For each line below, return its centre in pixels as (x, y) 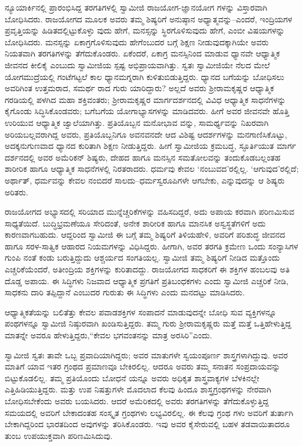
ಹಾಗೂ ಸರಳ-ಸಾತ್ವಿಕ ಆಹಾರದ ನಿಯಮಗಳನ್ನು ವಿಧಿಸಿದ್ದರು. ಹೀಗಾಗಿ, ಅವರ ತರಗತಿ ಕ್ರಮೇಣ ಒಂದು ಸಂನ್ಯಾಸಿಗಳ (151, 246)
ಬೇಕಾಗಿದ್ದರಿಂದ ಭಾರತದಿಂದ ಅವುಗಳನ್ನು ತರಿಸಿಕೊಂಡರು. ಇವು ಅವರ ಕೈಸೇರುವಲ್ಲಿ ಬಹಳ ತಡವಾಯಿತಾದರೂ (147, 424)
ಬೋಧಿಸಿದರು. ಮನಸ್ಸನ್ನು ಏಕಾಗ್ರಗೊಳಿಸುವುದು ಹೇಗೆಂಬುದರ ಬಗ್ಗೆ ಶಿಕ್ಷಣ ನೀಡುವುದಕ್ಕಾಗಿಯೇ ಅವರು (137, 41)
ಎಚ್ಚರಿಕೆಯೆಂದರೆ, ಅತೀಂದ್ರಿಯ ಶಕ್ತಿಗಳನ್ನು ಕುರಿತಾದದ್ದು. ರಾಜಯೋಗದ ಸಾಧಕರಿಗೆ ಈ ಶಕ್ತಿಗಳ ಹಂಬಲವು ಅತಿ (147, 269)
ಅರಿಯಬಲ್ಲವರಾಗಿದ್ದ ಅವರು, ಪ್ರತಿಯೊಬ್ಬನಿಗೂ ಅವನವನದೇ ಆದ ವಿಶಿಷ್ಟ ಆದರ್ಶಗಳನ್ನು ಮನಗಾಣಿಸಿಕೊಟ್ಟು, (146, 134)
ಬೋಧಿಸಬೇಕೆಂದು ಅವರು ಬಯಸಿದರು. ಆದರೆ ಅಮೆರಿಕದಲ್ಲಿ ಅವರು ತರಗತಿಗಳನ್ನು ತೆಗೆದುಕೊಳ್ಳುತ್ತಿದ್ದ (137, 401)
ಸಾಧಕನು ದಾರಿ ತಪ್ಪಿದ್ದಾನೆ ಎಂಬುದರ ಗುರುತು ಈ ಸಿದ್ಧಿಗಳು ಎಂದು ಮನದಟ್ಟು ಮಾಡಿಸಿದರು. (125, 292)
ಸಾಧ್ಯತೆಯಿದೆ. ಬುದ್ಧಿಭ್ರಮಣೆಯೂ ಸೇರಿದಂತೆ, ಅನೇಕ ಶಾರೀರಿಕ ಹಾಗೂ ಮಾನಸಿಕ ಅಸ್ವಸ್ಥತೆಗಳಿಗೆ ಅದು (135, 223)
